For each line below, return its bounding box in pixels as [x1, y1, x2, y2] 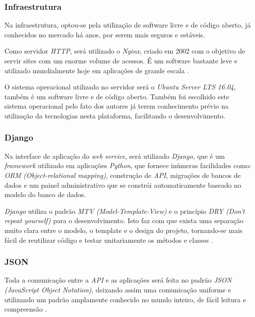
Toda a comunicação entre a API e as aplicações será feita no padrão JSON [4, 275, 232, 285]
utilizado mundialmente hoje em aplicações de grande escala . [4, 65, 189, 75]
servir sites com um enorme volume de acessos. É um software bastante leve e [4, 56, 237, 65]
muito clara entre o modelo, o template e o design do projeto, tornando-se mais [4, 225, 243, 235]
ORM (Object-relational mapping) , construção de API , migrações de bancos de [4, 170, 241, 180]
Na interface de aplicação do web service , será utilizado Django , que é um [4, 150, 225, 161]
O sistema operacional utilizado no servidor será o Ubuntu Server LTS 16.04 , [4, 82, 236, 92]
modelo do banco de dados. [4, 189, 86, 200]
